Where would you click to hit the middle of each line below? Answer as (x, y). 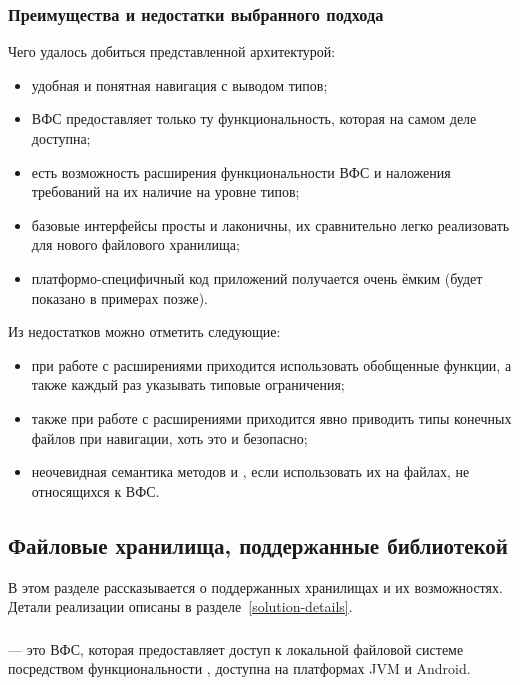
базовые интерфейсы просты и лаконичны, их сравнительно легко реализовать (270, 224)
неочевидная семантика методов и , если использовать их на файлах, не (250, 471)
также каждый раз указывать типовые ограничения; (188, 384)
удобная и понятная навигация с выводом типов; (179, 84)
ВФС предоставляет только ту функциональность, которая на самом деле (254, 118)
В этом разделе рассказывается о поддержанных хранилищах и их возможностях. (255, 586)
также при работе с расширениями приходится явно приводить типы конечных (271, 417)
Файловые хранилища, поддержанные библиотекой (258, 544)
